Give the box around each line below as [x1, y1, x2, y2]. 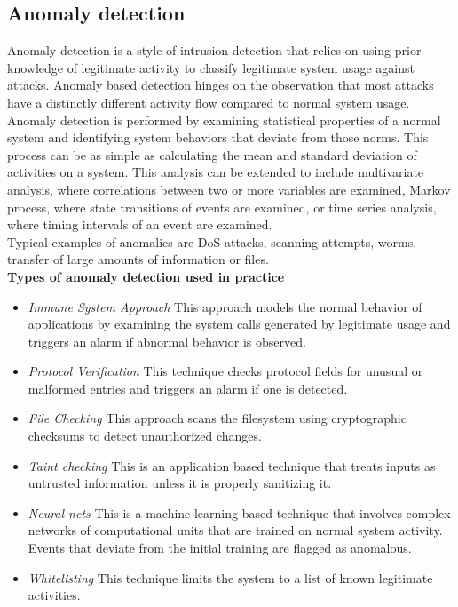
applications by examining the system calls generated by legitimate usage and [28, 315, 451, 333]
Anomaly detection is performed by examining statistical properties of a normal [7, 110, 441, 129]
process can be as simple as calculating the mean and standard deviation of [7, 145, 417, 164]
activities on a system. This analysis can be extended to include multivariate [7, 163, 424, 181]
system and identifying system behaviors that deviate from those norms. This [7, 128, 429, 147]
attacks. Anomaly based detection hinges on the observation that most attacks [7, 76, 434, 94]
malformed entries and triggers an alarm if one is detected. [28, 379, 348, 397]
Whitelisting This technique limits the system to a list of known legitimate [28, 568, 433, 587]
